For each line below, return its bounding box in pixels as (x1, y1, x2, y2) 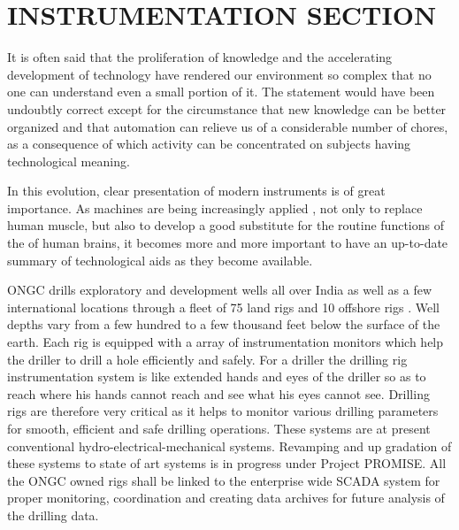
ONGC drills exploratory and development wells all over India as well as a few (7, 280, 432, 299)
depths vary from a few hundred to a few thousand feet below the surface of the (7, 315, 440, 334)
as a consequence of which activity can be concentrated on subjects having (7, 134, 411, 153)
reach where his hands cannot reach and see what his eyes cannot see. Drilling (7, 384, 430, 403)
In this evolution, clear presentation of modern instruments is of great (7, 181, 386, 200)
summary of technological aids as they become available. (7, 250, 313, 269)
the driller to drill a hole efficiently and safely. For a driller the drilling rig (7, 349, 408, 368)
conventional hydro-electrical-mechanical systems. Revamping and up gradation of (7, 436, 452, 455)
